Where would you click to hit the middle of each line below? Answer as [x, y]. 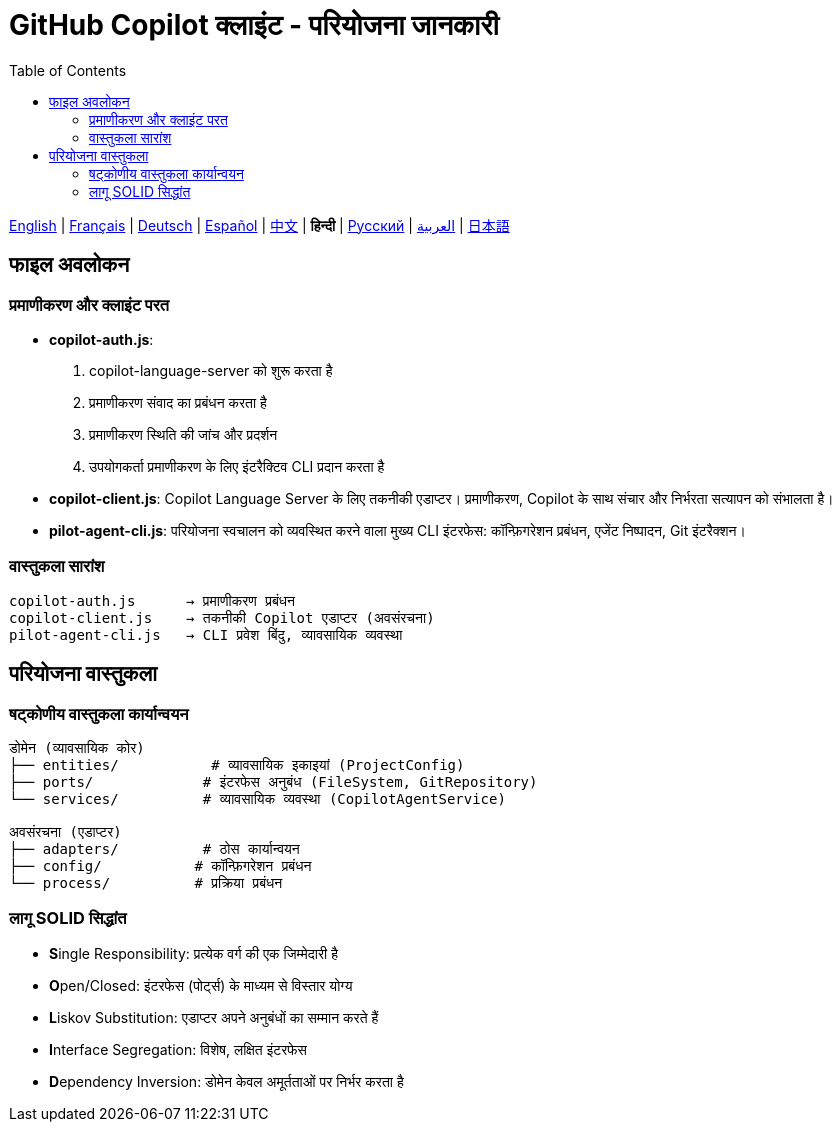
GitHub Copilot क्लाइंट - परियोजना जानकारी [254, 25]
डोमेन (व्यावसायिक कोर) [77, 747]
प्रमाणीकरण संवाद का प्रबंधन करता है [178, 402]
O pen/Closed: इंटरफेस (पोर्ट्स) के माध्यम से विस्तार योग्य [201, 985]
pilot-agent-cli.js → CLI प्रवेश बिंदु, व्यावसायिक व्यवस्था [206, 634]
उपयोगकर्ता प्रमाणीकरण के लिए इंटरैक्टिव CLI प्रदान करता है [237, 466]
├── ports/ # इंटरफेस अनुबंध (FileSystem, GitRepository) [273, 781]
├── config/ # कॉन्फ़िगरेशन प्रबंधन [160, 865]
